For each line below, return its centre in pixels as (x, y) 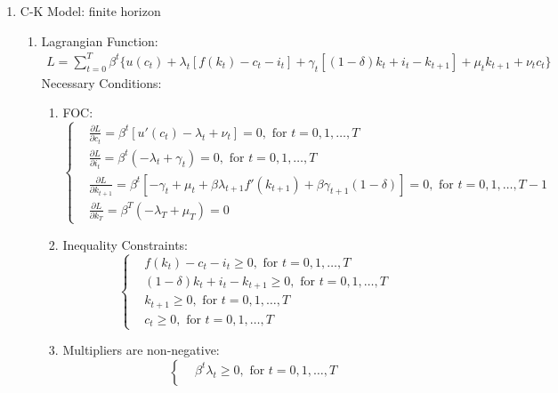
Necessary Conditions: (101, 82)
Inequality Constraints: (125, 244)
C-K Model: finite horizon (90, 11)
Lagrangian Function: (100, 40)
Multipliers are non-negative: (141, 350)
